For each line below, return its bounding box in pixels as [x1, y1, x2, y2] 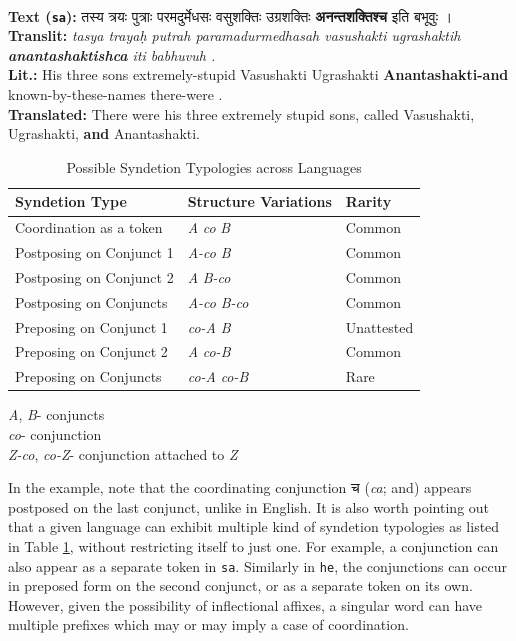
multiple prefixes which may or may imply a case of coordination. [8, 614, 409, 635]
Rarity [345, 191, 392, 212]
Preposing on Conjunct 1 [15, 316, 168, 337]
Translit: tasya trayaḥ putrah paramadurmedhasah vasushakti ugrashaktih [8, 25, 461, 46]
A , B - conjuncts [8, 404, 105, 425]
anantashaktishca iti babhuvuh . [8, 44, 216, 65]
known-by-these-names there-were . [8, 84, 223, 105]
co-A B [187, 316, 231, 337]
